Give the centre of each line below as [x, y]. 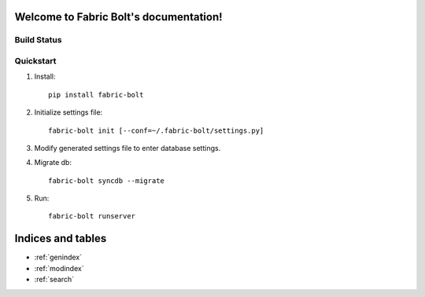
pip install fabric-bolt [96, 95]
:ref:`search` [54, 280]
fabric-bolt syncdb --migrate [107, 180]
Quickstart [35, 60]
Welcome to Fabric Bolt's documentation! [119, 17]
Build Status [38, 40]
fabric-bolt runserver [92, 216]
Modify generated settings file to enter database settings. [128, 148]
